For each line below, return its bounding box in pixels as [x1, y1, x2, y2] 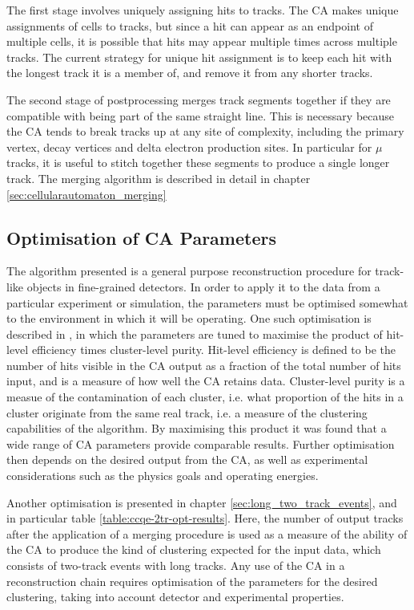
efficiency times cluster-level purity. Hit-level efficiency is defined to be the [31, 341, 396, 358]
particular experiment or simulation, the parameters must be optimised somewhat [6, 294, 408, 311]
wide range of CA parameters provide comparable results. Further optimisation [6, 435, 395, 452]
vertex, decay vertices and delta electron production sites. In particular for [6, 138, 372, 155]
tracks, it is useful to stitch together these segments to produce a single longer [6, 154, 390, 171]
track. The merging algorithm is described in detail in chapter [6, 169, 311, 186]
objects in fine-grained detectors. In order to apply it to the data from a [26, 278, 380, 295]
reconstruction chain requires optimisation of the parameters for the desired [6, 572, 378, 589]
